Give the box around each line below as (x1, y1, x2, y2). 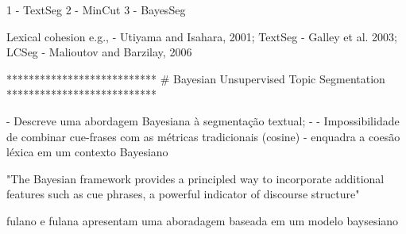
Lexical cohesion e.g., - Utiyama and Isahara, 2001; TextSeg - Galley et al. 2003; (6, 28, 398, 44)
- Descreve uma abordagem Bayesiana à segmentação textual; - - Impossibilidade (6, 112, 400, 129)
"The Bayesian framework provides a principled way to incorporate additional (6, 170, 385, 186)
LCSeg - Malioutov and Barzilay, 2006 (6, 44, 192, 60)
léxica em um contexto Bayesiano (6, 144, 168, 160)
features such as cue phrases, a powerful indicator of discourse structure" (6, 186, 360, 202)
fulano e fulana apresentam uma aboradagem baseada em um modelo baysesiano (6, 212, 399, 228)
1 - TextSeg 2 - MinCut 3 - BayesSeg (6, 2, 186, 17)
